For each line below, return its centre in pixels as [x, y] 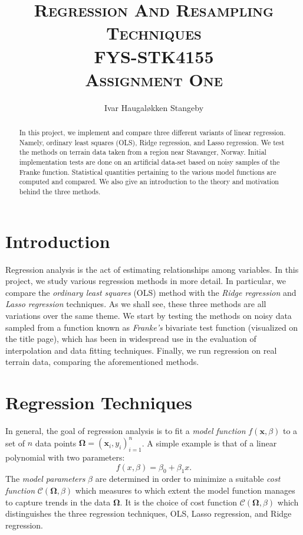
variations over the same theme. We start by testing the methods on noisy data [149, 315]
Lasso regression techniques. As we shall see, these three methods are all [136, 304]
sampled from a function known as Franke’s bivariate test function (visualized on [152, 327]
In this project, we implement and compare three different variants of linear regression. [152, 133]
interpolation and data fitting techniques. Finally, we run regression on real [141, 350]
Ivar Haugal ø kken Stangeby [154, 107]
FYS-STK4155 [154, 56]
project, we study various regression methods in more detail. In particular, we [146, 281]
